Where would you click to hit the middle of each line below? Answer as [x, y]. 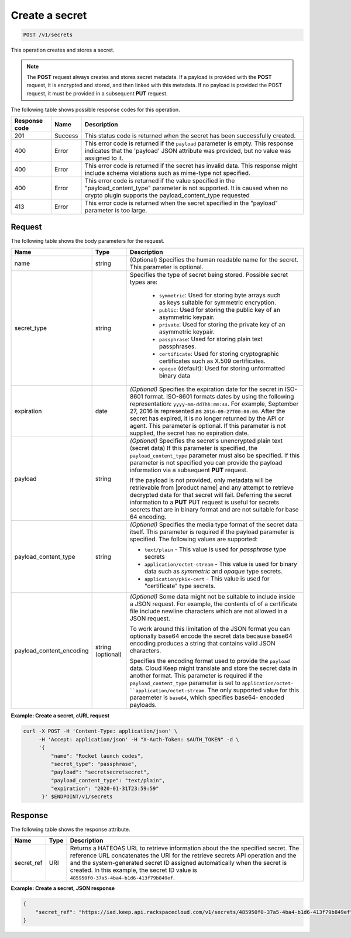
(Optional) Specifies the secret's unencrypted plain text [206, 441]
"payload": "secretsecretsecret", [100, 772]
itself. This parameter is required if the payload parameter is [212, 532]
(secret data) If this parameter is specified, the [194, 448]
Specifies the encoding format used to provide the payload [210, 661]
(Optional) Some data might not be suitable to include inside [212, 597]
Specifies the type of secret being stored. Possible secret [209, 275]
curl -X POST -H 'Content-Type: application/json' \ [100, 731]
